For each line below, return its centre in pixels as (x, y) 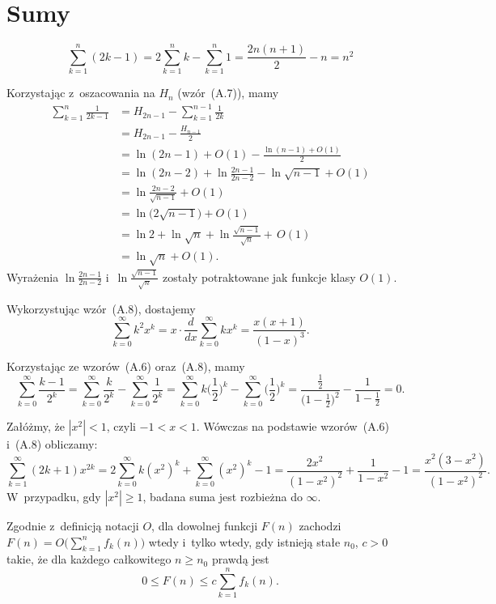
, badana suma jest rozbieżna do (223, 496)
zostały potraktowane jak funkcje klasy (259, 276)
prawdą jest (240, 559)
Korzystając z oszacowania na (81, 93)
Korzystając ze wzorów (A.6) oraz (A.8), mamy (126, 366)
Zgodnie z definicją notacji (73, 525)
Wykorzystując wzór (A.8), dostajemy (101, 308)
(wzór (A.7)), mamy (228, 93)
